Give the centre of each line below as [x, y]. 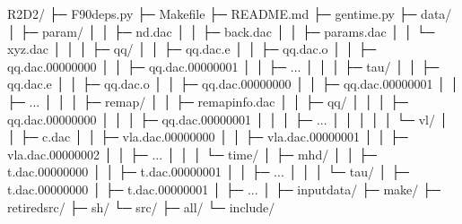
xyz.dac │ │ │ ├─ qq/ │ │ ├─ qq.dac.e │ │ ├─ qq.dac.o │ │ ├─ [192, 49]
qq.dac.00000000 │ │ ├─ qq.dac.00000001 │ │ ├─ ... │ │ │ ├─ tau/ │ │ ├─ [223, 66]
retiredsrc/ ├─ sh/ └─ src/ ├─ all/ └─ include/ [141, 207]
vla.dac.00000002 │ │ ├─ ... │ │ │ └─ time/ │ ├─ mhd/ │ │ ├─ [192, 154]
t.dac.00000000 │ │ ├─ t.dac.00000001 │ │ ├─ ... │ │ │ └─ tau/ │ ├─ [208, 172]
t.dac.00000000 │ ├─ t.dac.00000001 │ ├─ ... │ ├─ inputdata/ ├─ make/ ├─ [224, 189]
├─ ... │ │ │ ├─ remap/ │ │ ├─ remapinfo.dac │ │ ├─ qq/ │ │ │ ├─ [208, 101]
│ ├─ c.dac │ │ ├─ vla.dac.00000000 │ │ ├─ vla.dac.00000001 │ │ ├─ [208, 137]
